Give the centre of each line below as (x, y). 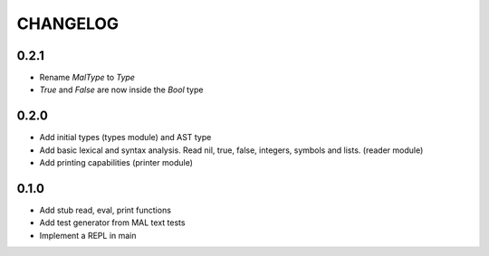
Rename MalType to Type (87, 78)
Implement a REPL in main (88, 235)
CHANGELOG (68, 24)
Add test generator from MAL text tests (112, 223)
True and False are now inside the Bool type (121, 90)
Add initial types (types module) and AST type (125, 137)
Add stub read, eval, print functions (105, 210)
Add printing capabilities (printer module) (116, 163)
